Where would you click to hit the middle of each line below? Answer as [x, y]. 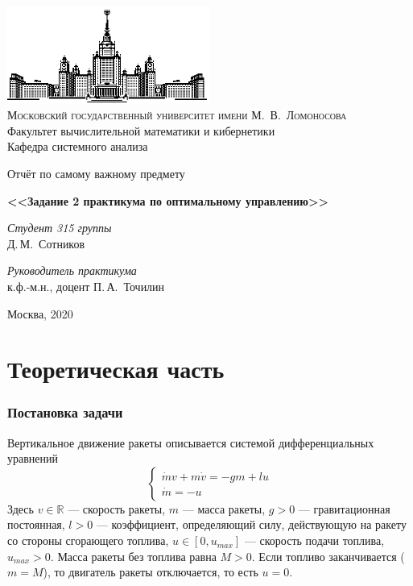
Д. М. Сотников [46, 243]
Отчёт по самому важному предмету [96, 173]
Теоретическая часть [116, 369]
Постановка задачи [65, 412]
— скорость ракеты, [117, 508]
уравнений [33, 458]
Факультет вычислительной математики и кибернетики [141, 130]
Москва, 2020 [40, 313]
